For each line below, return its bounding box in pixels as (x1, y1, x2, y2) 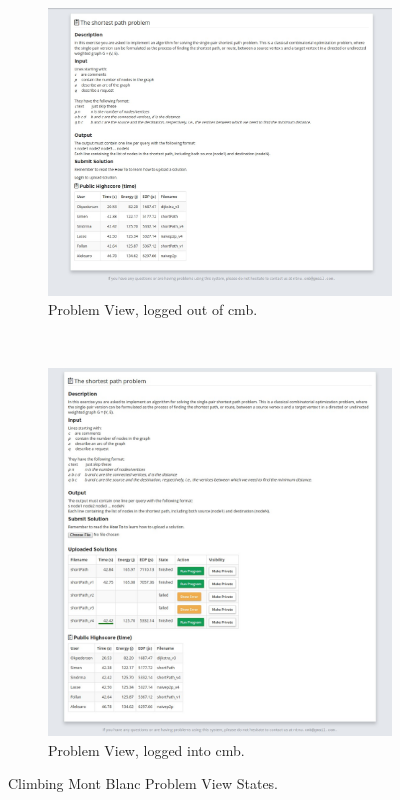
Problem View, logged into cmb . (48, 739, 245, 760)
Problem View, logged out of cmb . (48, 299, 258, 320)
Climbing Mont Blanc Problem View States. (8, 773, 279, 794)
